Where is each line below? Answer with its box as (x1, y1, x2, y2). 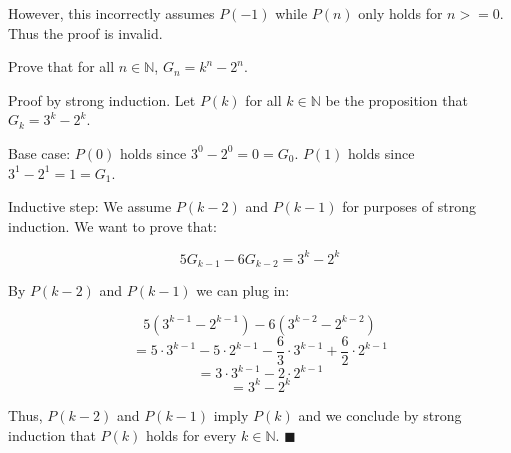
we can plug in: (196, 280, 290, 301)
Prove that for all (8, 56, 115, 77)
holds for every (146, 424, 237, 445)
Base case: (8, 142, 71, 163)
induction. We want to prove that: (8, 215, 217, 236)
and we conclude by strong (298, 404, 462, 425)
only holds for (358, 3, 443, 23)
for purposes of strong (342, 196, 476, 217)
